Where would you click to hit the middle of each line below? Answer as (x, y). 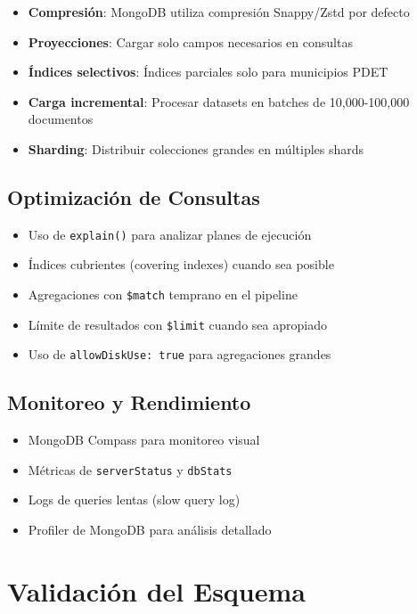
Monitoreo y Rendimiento (129, 402)
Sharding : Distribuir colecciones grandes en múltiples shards (196, 148)
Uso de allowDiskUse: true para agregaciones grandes (180, 354)
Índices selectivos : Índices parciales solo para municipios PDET (208, 72)
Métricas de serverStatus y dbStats (130, 469)
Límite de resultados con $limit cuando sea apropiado (177, 324)
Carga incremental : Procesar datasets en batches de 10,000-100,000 (219, 101)
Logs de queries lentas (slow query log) (134, 499)
